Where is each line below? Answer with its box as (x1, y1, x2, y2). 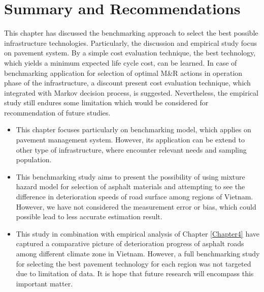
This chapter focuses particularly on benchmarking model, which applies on (16, 124, 251, 135)
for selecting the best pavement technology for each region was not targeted (16, 258, 251, 269)
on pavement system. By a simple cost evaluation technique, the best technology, (4, 47, 256, 58)
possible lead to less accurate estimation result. (16, 211, 162, 222)
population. (16, 154, 52, 165)
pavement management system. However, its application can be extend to (16, 134, 245, 145)
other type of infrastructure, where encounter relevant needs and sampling (16, 144, 247, 155)
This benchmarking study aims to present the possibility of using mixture (16, 171, 245, 182)
